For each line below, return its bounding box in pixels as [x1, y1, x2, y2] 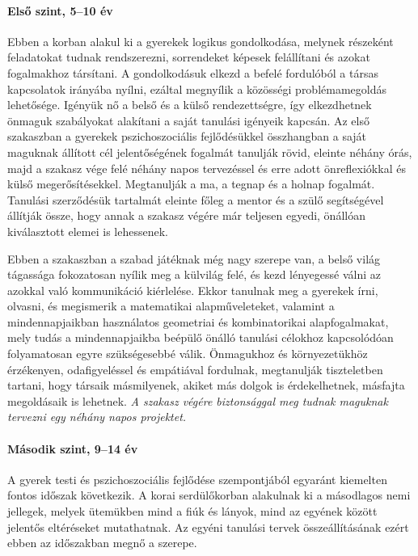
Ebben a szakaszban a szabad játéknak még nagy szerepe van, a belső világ [7, 250, 381, 267]
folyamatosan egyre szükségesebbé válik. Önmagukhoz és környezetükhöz [7, 345, 368, 362]
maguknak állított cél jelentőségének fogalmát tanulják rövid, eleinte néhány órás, [7, 143, 412, 160]
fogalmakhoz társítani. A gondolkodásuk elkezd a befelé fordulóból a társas [7, 64, 378, 81]
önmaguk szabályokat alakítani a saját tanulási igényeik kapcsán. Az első [7, 112, 369, 128]
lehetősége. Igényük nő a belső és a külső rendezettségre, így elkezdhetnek [7, 96, 372, 113]
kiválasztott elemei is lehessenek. [7, 222, 168, 239]
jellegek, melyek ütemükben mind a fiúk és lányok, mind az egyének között [7, 503, 378, 520]
